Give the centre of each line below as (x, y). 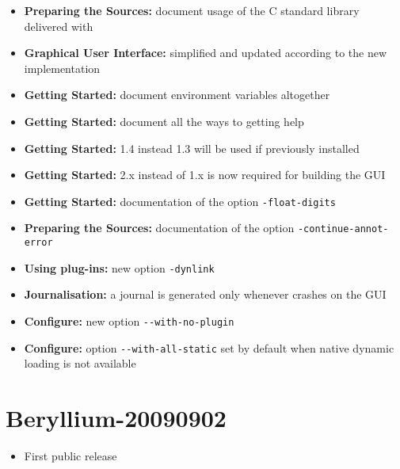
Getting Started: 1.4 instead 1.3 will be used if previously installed (192, 148)
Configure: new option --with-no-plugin (129, 320)
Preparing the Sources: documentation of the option (159, 228)
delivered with (59, 26)
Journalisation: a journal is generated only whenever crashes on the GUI (205, 294)
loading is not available (80, 363)
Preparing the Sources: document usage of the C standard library (192, 10)
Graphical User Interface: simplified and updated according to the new (206, 53)
